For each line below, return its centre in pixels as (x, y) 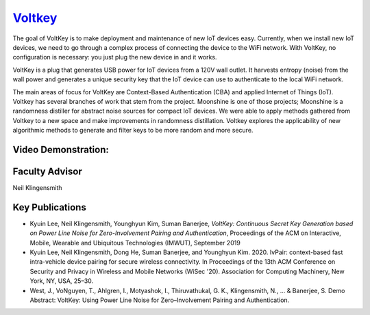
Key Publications (50, 207)
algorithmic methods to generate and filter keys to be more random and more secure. (133, 131)
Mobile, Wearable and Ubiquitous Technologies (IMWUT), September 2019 (135, 243)
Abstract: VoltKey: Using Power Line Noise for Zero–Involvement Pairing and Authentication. (160, 300)
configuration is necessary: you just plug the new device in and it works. (115, 57)
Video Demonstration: (61, 149)
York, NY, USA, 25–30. (62, 281)
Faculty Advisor (47, 171)
